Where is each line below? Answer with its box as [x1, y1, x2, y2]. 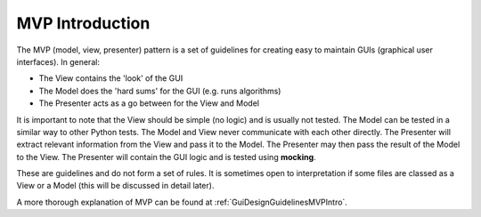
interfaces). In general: [16, 56, 100, 67]
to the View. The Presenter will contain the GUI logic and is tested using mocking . [16, 151, 316, 162]
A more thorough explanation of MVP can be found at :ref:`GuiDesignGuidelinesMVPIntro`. [16, 197, 347, 207]
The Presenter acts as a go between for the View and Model [38, 98, 260, 108]
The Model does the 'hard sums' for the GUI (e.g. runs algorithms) [38, 85, 281, 96]
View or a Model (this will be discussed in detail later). [16, 181, 215, 191]
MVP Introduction [16, 13, 151, 33]
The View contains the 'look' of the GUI [38, 73, 183, 84]
